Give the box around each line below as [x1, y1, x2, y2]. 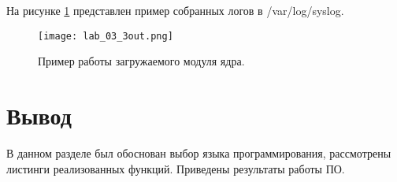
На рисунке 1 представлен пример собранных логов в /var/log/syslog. [6, 2, 344, 18]
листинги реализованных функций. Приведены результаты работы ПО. [6, 160, 345, 176]
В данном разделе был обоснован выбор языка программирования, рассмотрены [6, 144, 391, 161]
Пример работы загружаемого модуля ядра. [38, 53, 245, 69]
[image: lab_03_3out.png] [38, 30, 173, 42]
